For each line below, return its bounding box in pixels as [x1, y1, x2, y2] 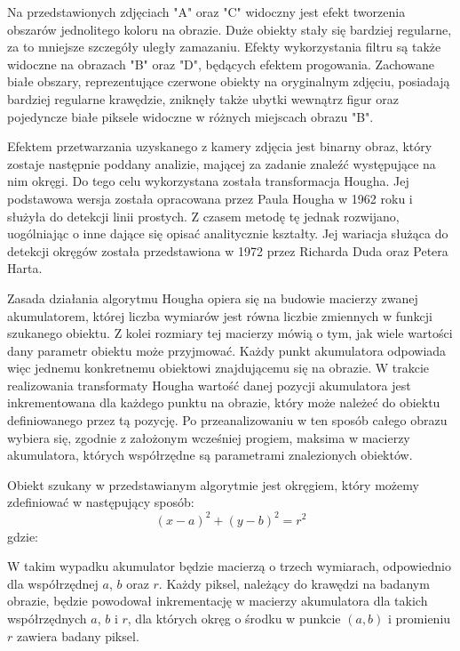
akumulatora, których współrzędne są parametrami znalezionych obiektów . [7, 446, 413, 464]
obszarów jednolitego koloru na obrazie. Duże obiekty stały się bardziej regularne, [7, 20, 452, 38]
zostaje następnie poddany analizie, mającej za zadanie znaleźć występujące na [7, 154, 436, 173]
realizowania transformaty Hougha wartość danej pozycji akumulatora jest [7, 375, 411, 394]
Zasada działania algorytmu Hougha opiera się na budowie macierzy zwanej [7, 288, 418, 307]
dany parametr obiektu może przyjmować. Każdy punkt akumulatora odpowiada [7, 341, 447, 359]
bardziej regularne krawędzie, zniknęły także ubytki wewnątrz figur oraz [7, 89, 399, 108]
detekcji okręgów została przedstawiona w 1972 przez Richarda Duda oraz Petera [7, 241, 448, 260]
